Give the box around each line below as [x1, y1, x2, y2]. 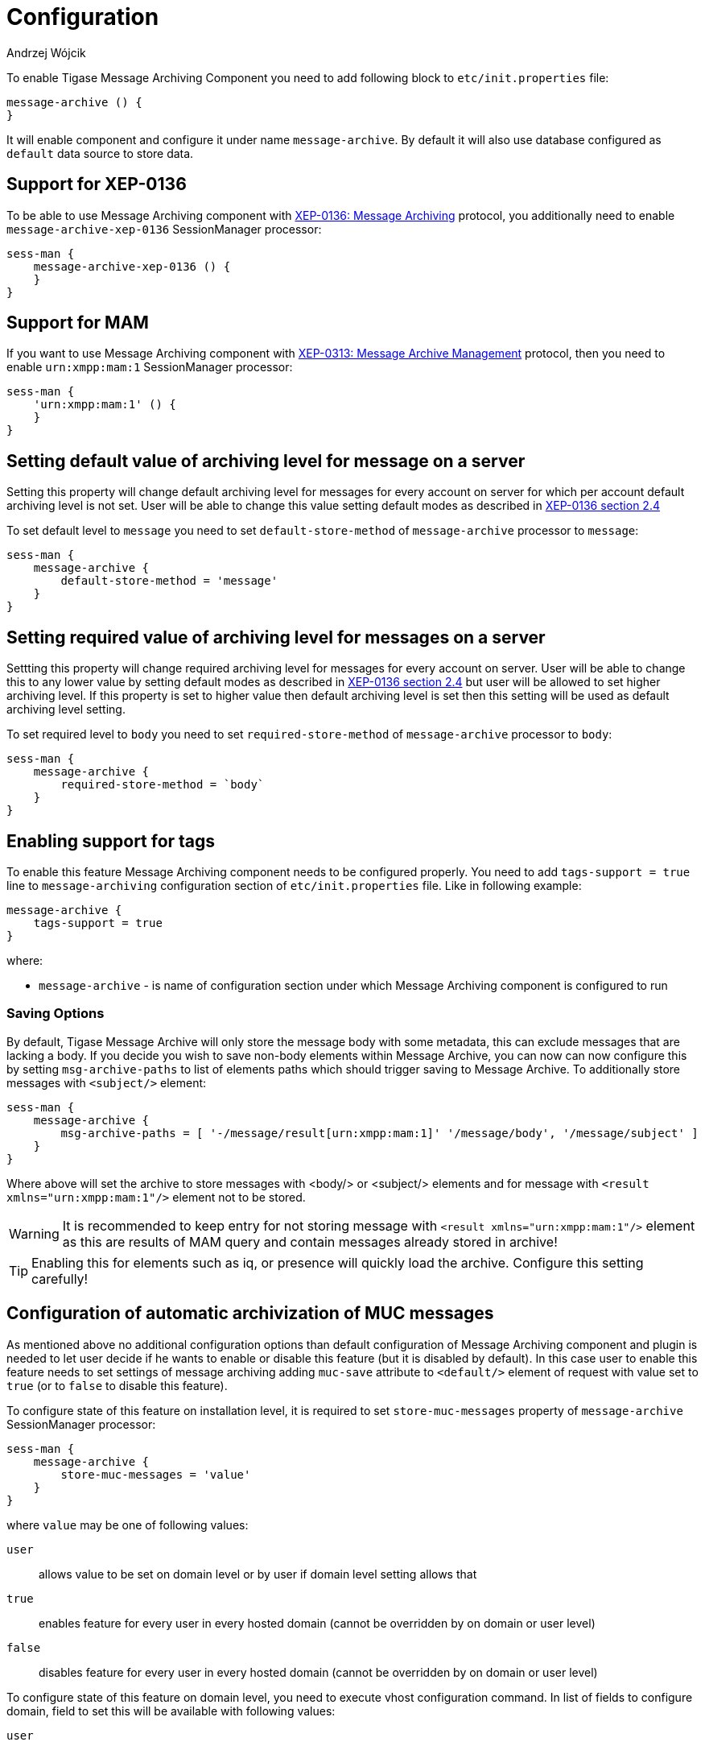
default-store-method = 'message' [60, 574, 278, 588]
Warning [9, 1225, 60, 1242]
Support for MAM [6, 312, 149, 333]
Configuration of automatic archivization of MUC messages [6, 1303, 494, 1324]
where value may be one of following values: [6, 1517, 249, 1532]
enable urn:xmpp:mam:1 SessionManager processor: [6, 360, 293, 374]
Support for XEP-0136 [6, 174, 187, 195]
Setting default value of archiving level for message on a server [6, 450, 526, 471]
